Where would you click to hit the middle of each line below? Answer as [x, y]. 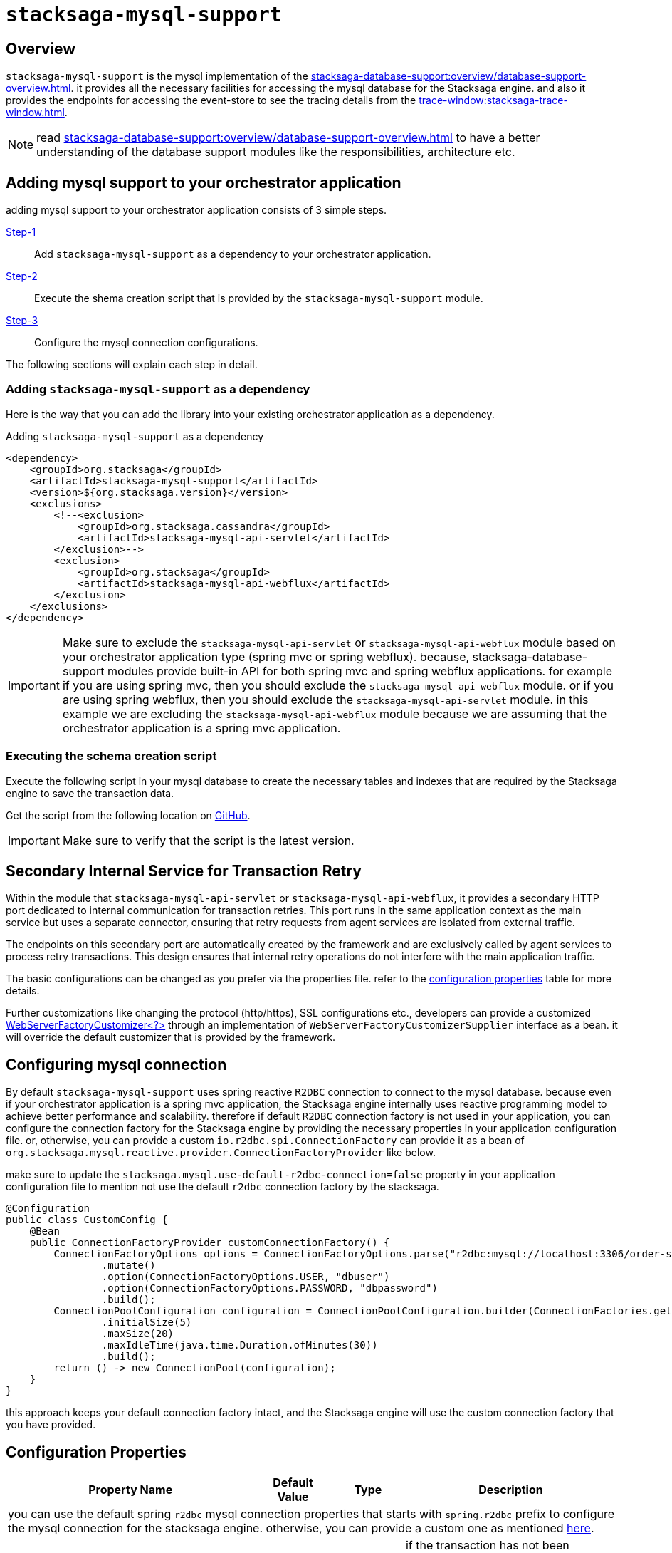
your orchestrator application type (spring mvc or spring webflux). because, [266, 656]
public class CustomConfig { [87, 1220]
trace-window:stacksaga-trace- [493, 100]
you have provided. [51, 1425]
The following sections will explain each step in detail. [132, 365]
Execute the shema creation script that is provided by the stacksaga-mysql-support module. [259, 298]
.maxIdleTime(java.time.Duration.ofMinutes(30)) [240, 1345]
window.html [35, 113]
